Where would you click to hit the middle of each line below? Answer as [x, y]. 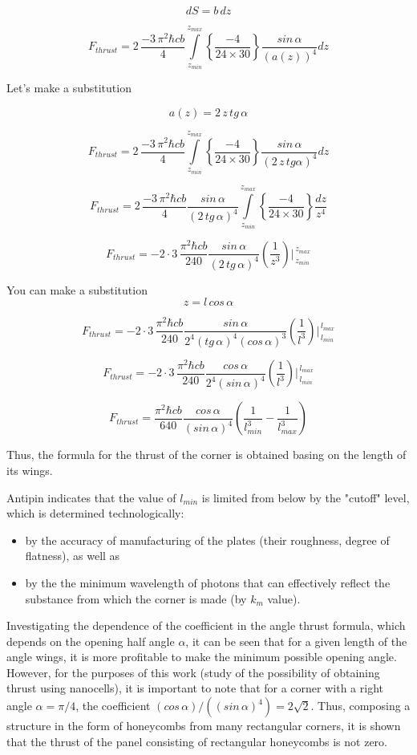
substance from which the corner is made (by [136, 598]
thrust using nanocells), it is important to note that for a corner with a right [195, 688]
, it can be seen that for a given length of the [296, 641]
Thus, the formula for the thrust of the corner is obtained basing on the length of [206, 455]
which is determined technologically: [95, 513]
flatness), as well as [73, 556]
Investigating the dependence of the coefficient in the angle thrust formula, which [206, 625]
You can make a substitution [77, 289]
